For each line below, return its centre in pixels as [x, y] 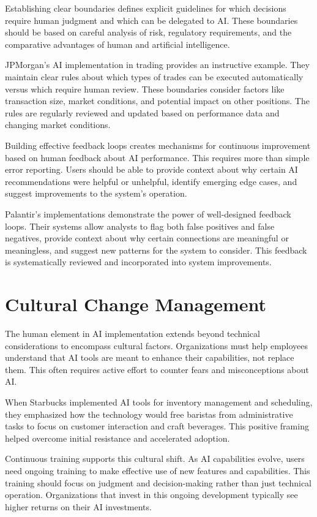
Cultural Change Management [136, 304]
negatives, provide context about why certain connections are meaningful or [147, 238]
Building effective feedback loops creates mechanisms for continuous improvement [158, 145]
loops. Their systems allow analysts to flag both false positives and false [140, 226]
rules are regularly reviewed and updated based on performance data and [142, 112]
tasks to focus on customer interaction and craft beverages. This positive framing [157, 426]
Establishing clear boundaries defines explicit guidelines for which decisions [146, 8]
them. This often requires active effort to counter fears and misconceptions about [157, 369]
